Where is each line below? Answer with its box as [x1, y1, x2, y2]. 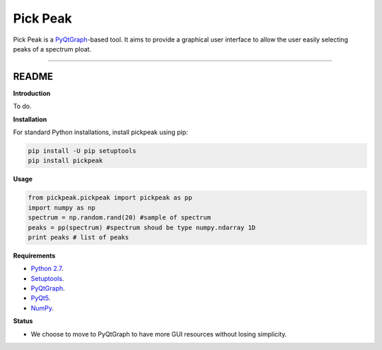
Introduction [13, 89, 51, 97]
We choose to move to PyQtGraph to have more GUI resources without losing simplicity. [30, 330, 287, 338]
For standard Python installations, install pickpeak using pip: [13, 128, 188, 137]
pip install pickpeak [28, 157, 103, 165]
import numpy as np [28, 203, 95, 212]
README [13, 71, 53, 83]
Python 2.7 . [30, 265, 64, 273]
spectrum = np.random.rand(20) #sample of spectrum [28, 214, 212, 222]
